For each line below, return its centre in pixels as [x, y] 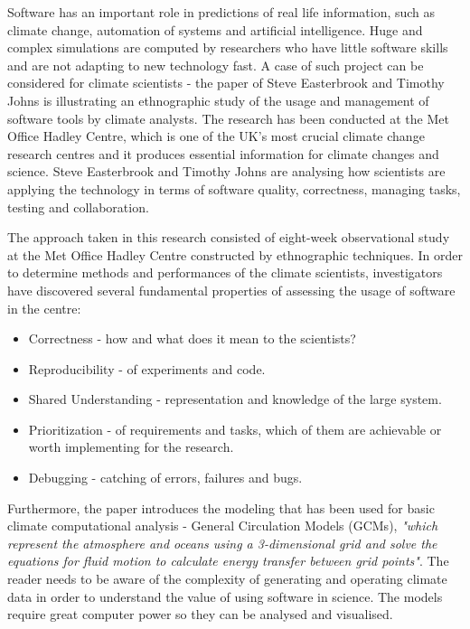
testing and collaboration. [78, 207]
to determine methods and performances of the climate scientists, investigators [225, 272]
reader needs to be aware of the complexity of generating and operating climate [227, 579]
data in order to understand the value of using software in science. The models [225, 596]
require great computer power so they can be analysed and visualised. [200, 614]
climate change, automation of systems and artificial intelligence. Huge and [215, 29]
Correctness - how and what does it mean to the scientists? [192, 338]
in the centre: [44, 308]
